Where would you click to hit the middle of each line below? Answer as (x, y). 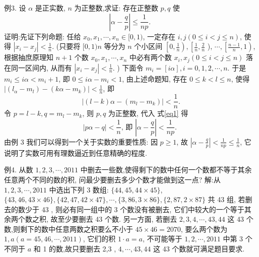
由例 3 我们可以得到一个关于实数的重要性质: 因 (81, 141)
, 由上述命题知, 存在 (155, 78)
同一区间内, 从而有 (41, 67)
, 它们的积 (99, 239)
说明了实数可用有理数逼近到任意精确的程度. (76, 152)
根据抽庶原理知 (29, 57)
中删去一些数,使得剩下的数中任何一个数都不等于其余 (166, 170)
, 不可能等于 (163, 239)
